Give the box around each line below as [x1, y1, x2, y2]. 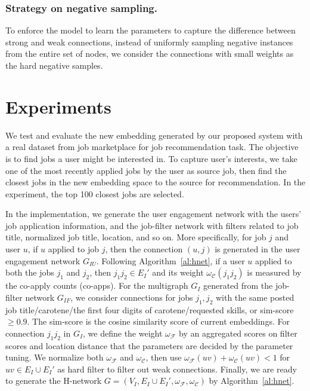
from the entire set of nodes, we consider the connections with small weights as [5, 47, 294, 60]
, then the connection [105, 243, 183, 255]
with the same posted [215, 291, 294, 303]
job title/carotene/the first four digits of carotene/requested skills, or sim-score [5, 303, 294, 316]
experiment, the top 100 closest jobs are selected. [5, 187, 184, 200]
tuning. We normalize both [5, 351, 104, 363]
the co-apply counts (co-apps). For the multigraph [5, 279, 188, 292]
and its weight [152, 266, 204, 279]
